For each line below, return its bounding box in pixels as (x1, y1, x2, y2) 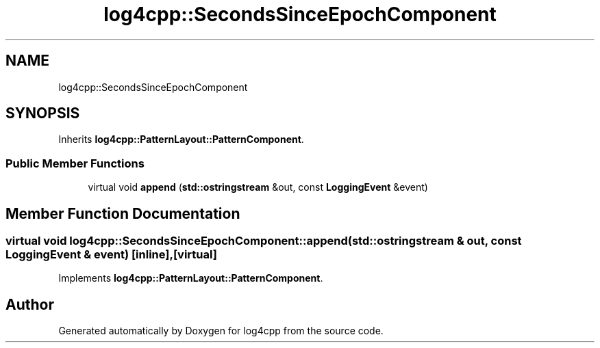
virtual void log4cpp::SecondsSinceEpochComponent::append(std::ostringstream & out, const (5, 234, 522, 248)
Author (5, 295, 54, 313)
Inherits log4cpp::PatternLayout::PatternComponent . (58, 133, 304, 146)
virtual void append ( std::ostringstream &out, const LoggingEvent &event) (88, 181, 428, 193)
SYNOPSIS (5, 105, 80, 122)
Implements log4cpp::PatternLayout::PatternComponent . (58, 272, 323, 284)
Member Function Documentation (5, 204, 240, 222)
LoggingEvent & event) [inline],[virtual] (5, 247, 217, 262)
